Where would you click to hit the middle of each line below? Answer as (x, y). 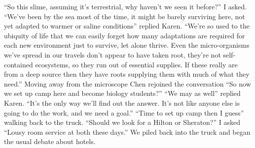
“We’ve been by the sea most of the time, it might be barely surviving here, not (125, 16)
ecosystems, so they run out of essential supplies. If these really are (136, 64)
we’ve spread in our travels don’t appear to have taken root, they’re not (112, 54)
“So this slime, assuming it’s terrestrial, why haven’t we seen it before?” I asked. (126, 6)
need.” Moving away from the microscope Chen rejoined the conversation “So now (127, 83)
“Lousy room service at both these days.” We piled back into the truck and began (127, 132)
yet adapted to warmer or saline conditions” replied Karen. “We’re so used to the (127, 26)
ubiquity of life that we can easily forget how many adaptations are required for (125, 35)
